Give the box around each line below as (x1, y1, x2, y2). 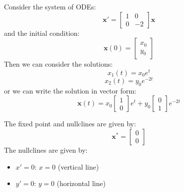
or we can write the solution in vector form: (4, 85, 136, 96)
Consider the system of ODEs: (4, 1, 96, 11)
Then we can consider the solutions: (4, 59, 113, 69)
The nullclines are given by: (4, 144, 88, 155)
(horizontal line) (57, 178, 106, 189)
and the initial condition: (4, 27, 80, 38)
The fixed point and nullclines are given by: (4, 118, 136, 129)
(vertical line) (58, 161, 99, 172)
